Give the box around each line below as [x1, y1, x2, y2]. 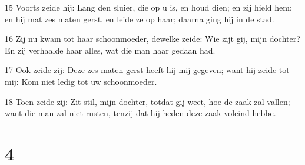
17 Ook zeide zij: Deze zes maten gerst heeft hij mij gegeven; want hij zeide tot [5, 64, 290, 76]
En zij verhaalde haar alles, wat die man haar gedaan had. [5, 44, 216, 56]
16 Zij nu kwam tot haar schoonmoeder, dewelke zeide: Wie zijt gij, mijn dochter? [5, 32, 300, 45]
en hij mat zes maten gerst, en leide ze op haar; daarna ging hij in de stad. [5, 12, 274, 25]
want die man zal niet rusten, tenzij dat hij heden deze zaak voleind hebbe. [5, 107, 276, 119]
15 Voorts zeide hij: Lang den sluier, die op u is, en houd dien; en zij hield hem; [5, 1, 292, 13]
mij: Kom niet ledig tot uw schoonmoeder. [5, 75, 157, 87]
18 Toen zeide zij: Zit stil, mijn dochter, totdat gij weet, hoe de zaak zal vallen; [5, 95, 290, 107]
